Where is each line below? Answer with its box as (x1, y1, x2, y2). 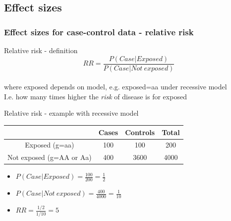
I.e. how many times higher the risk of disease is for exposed (4, 91, 187, 101)
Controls (125, 127, 155, 137)
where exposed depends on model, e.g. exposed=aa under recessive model (4, 81, 227, 92)
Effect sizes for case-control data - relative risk (4, 25, 194, 38)
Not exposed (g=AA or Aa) (7, 152, 92, 162)
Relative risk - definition (4, 45, 78, 55)
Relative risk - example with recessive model (4, 108, 139, 118)
